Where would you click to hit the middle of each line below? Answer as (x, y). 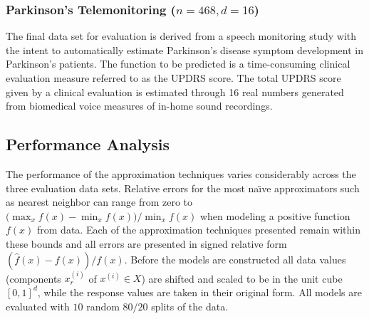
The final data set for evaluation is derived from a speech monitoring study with (181, 36)
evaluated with (38, 306)
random (103, 306)
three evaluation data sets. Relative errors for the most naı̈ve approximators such (183, 188)
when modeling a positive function (275, 215)
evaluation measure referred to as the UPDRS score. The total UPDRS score (173, 78)
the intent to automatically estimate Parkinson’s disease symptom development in (184, 49)
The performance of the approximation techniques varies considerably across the (181, 173)
